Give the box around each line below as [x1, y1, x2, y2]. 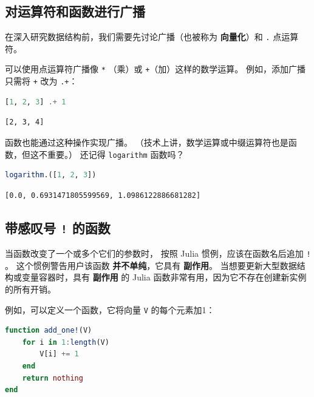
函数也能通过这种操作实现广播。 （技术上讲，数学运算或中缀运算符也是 [5, 135, 288, 148]
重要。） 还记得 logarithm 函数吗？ [47, 148, 185, 160]
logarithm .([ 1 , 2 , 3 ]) [5, 171, 97, 180]
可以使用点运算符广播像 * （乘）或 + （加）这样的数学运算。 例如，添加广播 [5, 63, 306, 75]
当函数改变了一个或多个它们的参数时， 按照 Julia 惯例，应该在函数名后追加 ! [5, 247, 311, 260]
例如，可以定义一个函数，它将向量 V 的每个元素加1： [5, 303, 215, 316]
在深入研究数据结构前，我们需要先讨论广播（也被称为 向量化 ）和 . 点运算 [5, 30, 299, 43]
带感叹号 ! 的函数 [5, 218, 111, 237]
